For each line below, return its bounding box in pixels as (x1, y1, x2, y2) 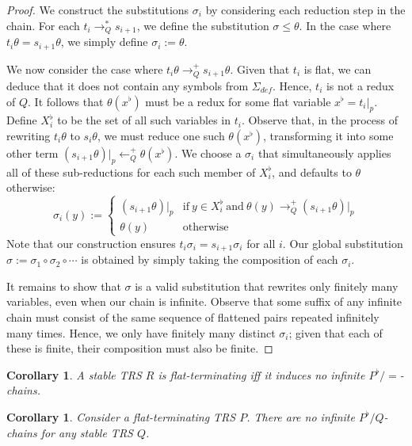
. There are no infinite (246, 408, 355, 425)
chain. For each (6, 17, 80, 33)
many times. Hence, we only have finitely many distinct (6, 324, 276, 341)
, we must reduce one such (97, 127, 225, 143)
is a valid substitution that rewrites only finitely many (135, 277, 399, 294)
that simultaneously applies (257, 144, 391, 161)
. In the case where (299, 17, 391, 33)
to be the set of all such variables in (57, 112, 231, 128)
